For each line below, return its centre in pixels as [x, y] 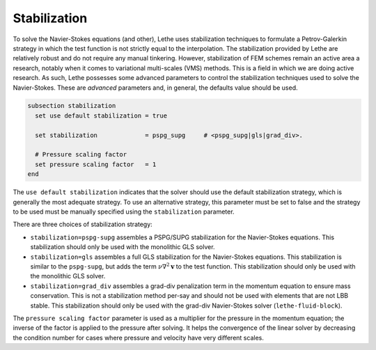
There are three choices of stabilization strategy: [83, 224]
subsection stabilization [72, 106]
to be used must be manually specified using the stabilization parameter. [124, 212]
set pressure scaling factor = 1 [96, 164]
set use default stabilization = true [101, 116]
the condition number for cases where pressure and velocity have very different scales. [138, 337]
